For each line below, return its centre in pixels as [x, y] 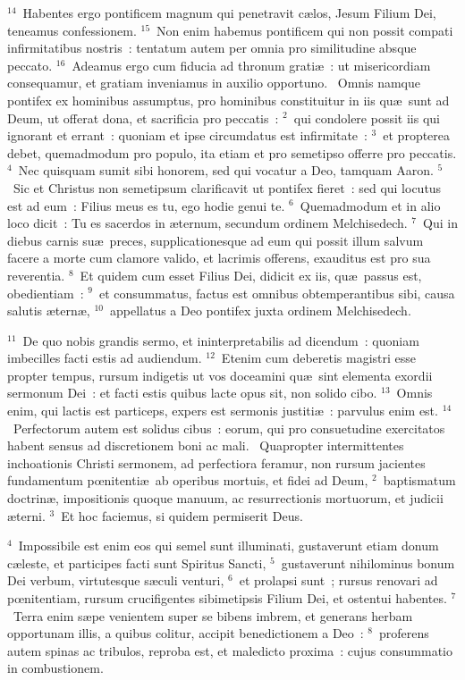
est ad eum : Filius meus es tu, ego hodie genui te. [146, 205]
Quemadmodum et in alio [370, 205]
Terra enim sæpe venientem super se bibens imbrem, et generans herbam [213, 615]
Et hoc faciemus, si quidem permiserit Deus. [182, 515]
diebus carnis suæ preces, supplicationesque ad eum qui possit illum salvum [216, 240]
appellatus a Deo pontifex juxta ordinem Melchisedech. [260, 311]
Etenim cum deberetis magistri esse [319, 358]
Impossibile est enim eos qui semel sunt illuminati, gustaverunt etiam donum [228, 546]
